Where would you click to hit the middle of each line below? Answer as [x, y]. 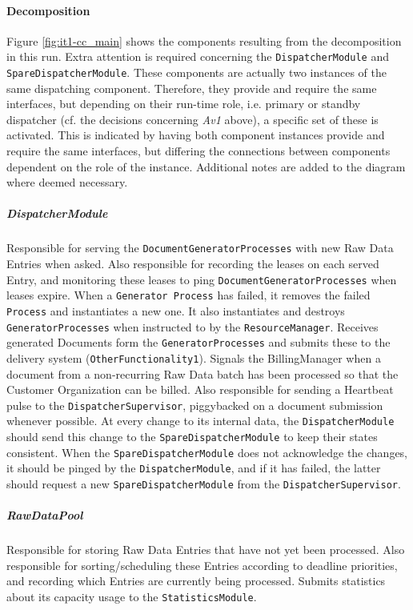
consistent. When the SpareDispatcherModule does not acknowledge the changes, [207, 452]
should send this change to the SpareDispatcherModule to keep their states [192, 437]
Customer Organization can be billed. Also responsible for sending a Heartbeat [200, 389]
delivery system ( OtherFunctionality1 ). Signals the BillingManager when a [194, 357]
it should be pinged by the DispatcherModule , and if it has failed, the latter [194, 468]
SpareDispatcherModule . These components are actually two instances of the [196, 72]
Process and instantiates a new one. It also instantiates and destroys [176, 310]
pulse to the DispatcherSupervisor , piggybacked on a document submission [195, 405]
